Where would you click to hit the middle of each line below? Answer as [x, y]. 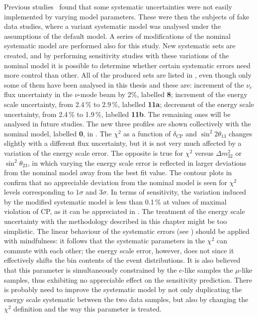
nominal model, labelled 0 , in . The [58, 133]
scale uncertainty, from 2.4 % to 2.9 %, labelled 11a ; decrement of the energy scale [129, 104]
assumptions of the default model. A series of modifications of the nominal [117, 36]
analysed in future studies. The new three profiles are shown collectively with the [128, 124]
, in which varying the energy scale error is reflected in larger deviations [137, 162]
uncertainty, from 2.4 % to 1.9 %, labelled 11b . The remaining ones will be [117, 114]
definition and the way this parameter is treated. [87, 309]
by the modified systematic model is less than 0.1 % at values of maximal [115, 201]
